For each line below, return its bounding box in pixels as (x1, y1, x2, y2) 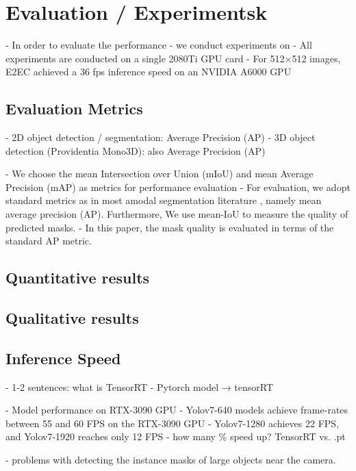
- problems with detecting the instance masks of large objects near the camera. (5, 453, 336, 466)
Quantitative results (5, 267, 150, 288)
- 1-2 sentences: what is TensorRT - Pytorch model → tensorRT (5, 379, 274, 394)
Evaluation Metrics (5, 98, 143, 119)
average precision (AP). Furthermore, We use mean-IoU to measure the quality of (5, 207, 348, 221)
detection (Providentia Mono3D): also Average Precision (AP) (5, 143, 266, 157)
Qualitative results (5, 307, 139, 329)
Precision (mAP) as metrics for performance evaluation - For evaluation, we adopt (5, 179, 351, 194)
